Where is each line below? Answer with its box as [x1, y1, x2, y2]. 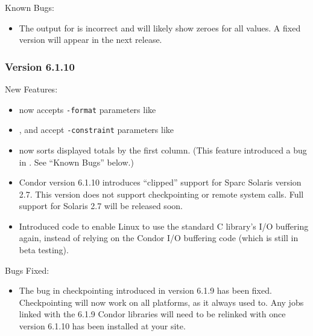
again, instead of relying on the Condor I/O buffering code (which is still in [19, 231, 299, 244]
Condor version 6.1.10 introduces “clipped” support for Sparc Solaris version [19, 176, 302, 189]
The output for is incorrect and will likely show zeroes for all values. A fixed [19, 21, 301, 34]
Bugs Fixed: [5, 263, 49, 276]
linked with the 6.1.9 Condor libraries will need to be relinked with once [19, 308, 286, 320]
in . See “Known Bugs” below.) [19, 155, 134, 168]
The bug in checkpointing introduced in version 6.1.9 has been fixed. [19, 284, 272, 297]
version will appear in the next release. [19, 33, 162, 46]
